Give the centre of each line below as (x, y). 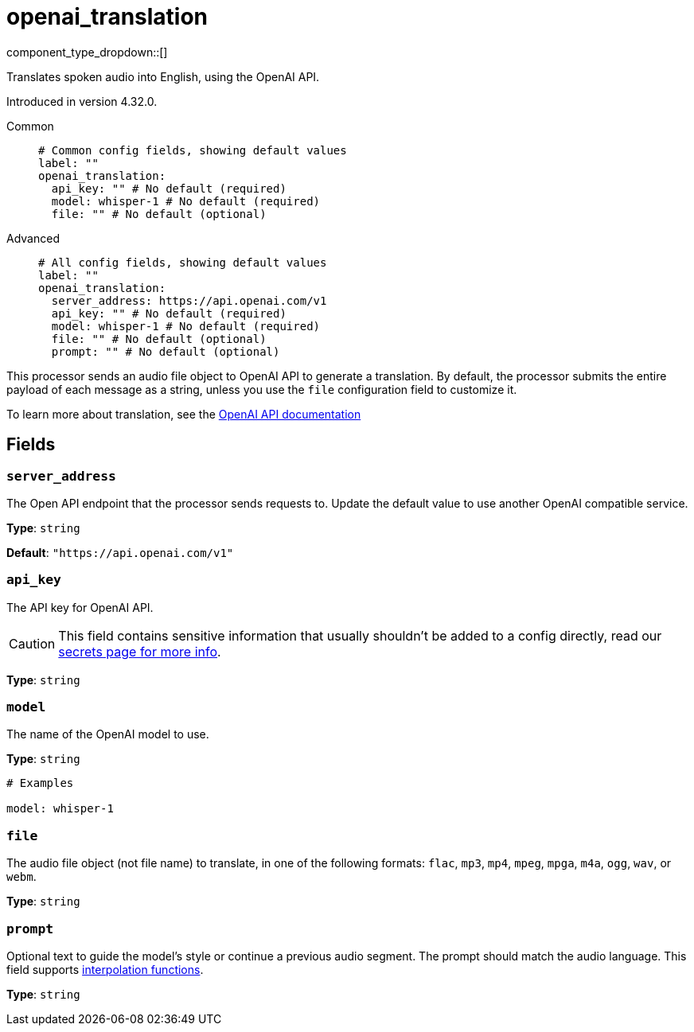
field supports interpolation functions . (105, 969)
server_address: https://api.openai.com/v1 (189, 300)
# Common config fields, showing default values (193, 150)
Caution (32, 643)
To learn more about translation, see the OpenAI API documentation (184, 414)
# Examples (40, 783)
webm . (21, 877)
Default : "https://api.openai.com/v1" (120, 552)
